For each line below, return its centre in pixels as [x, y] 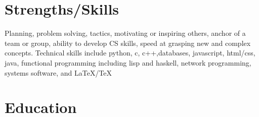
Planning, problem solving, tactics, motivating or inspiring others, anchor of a [125, 33]
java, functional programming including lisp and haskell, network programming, [128, 62]
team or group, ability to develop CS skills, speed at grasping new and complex [128, 43]
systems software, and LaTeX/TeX [58, 72]
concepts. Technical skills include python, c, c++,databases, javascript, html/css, [130, 53]
